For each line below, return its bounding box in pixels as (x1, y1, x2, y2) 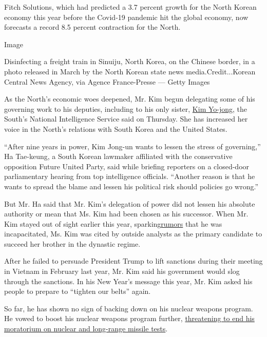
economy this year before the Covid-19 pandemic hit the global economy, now (4, 11, 249, 22)
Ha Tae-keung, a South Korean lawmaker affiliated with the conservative (4, 151, 233, 162)
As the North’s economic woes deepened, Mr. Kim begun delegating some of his (4, 93, 255, 104)
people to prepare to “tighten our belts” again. (4, 286, 151, 296)
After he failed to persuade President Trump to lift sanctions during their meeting (4, 255, 263, 266)
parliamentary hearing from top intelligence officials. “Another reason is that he (4, 171, 255, 182)
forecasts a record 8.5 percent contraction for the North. (4, 22, 181, 32)
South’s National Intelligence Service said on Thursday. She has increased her (4, 113, 248, 124)
